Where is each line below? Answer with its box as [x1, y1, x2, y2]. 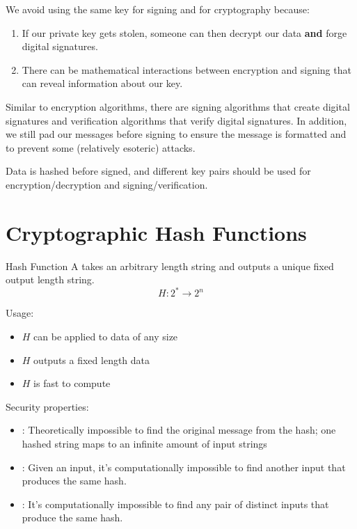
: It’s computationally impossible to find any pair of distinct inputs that [22, 496, 329, 511]
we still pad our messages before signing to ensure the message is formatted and [6, 127, 347, 141]
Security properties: [6, 399, 89, 413]
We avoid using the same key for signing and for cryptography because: [6, 2, 310, 16]
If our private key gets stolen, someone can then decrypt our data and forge [22, 25, 347, 40]
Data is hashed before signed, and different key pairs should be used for [6, 164, 311, 178]
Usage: [6, 306, 34, 320]
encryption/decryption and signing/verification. [6, 177, 208, 191]
